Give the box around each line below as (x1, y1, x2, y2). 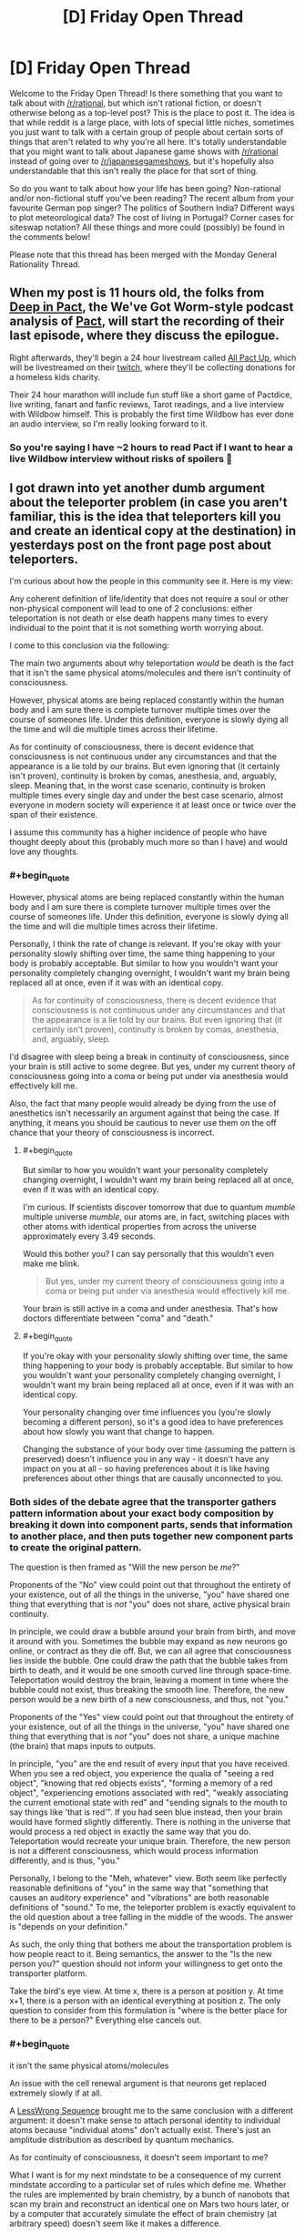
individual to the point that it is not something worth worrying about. (9, 623, 264, 633)
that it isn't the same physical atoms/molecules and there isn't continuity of (9, 667, 291, 678)
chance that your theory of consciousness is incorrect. (9, 1128, 216, 1138)
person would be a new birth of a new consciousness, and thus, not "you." (9, 1694, 290, 1705)
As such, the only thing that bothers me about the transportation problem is (9, 1939, 292, 1950)
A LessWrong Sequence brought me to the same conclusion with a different (9, 2105, 294, 2116)
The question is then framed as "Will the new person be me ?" (9, 1561, 240, 1572)
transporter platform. (9, 1967, 88, 1979)
